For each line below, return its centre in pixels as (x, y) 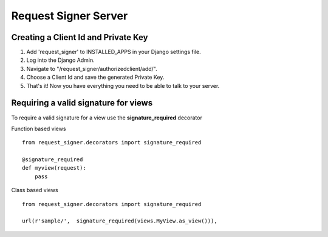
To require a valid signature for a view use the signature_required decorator (107, 118)
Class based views (35, 190)
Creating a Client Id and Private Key (80, 37)
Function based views (39, 129)
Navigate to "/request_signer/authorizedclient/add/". (92, 68)
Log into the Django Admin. (60, 60)
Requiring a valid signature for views (82, 103)
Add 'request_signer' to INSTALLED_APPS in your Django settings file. (114, 52)
